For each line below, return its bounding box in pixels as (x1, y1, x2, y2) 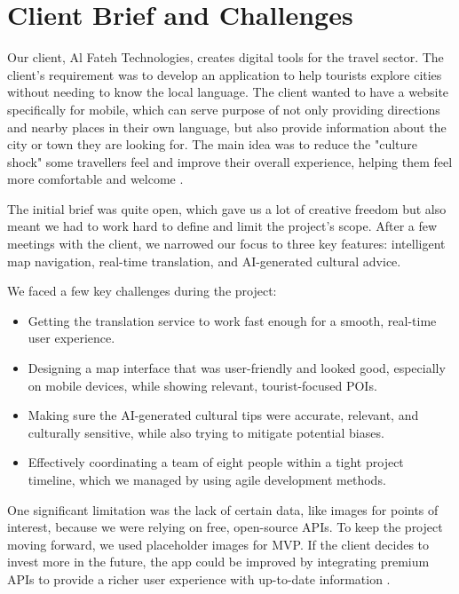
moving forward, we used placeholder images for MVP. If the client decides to (7, 535, 430, 553)
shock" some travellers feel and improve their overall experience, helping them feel (7, 152, 453, 170)
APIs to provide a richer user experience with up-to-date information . (7, 569, 391, 588)
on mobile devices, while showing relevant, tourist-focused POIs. (28, 376, 377, 394)
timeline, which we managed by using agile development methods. (28, 471, 386, 488)
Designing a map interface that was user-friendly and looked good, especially (28, 359, 446, 377)
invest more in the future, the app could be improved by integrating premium (7, 552, 430, 571)
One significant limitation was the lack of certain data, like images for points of (7, 500, 439, 519)
